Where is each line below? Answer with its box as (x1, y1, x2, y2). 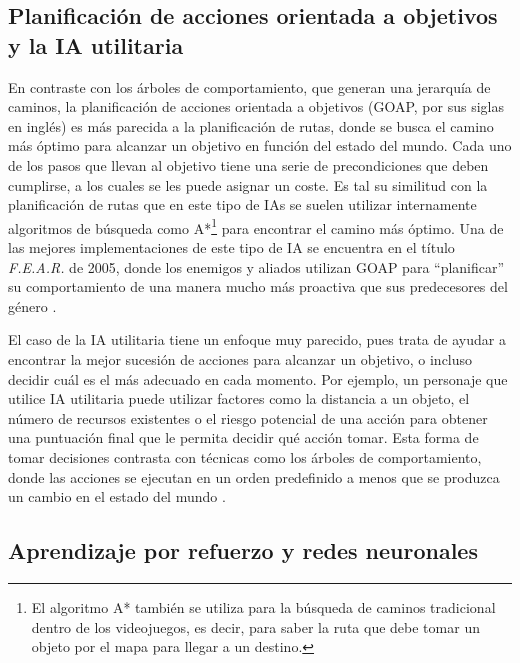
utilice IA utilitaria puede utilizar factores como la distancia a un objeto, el (8, 388, 470, 409)
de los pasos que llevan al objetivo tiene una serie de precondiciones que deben (8, 154, 489, 175)
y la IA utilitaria (8, 29, 184, 60)
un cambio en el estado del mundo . (8, 486, 226, 507)
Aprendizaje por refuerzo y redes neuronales (8, 535, 478, 566)
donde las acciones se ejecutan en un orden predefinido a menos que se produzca (8, 466, 500, 487)
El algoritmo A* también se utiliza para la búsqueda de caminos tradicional (31, 596, 496, 617)
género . (8, 295, 57, 316)
